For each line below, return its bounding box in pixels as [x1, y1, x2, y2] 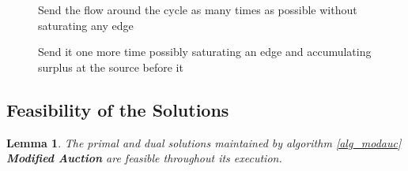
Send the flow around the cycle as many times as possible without [38, 2, 357, 17]
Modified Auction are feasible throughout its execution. [6, 150, 282, 166]
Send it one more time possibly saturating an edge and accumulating [38, 43, 372, 60]
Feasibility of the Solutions [6, 97, 229, 121]
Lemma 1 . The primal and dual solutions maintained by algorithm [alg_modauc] [6, 134, 402, 151]
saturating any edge [38, 17, 134, 33]
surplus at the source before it [38, 58, 183, 75]
